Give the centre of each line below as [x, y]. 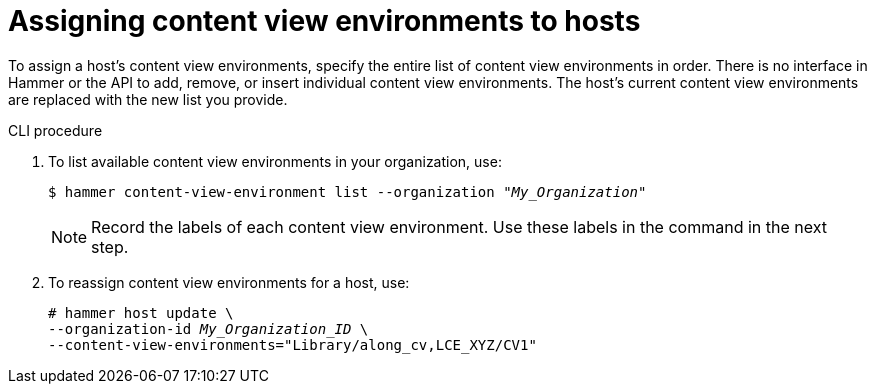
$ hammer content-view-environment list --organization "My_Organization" [347, 191]
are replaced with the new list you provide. [148, 99]
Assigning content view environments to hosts [324, 21]
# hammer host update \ [141, 312]
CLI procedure [55, 130]
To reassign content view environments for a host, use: [229, 282]
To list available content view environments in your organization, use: [275, 161]
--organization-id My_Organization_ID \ [208, 328]
